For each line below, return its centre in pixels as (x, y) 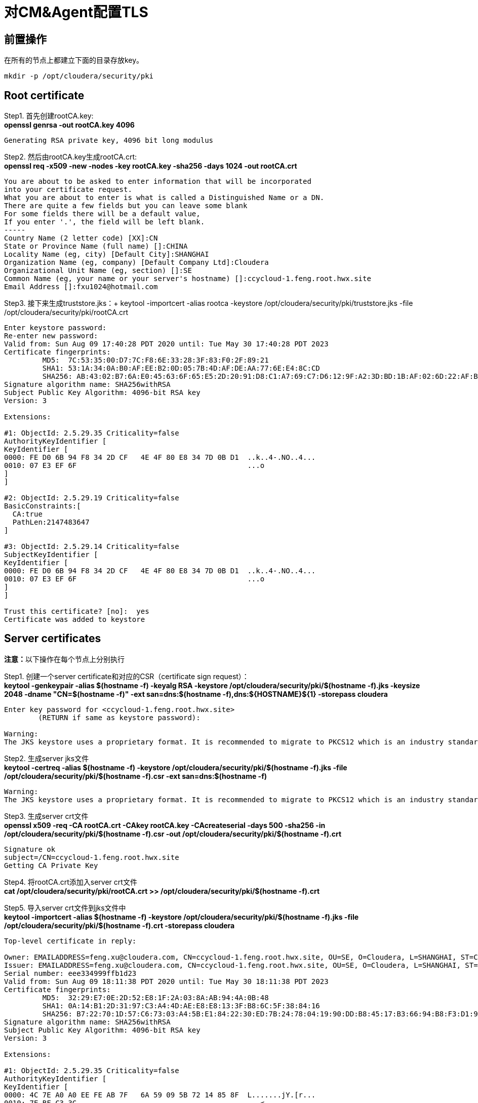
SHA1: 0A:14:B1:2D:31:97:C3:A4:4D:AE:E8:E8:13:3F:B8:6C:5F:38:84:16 (181, 1006)
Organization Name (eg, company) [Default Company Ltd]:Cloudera (136, 263)
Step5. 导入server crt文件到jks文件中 (65, 908)
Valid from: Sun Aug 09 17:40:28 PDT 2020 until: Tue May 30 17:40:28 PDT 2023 (166, 344)
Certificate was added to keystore (75, 620)
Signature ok (30, 849)
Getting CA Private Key (51, 865)
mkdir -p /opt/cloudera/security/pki (79, 76)
